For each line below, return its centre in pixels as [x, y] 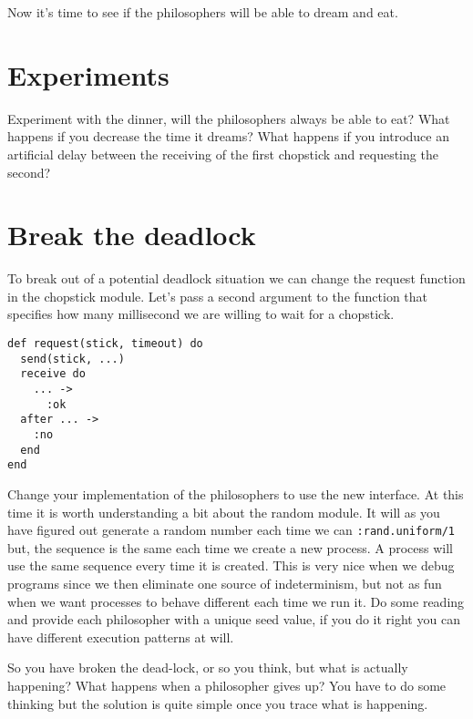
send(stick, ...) [72, 359]
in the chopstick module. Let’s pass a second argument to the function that [218, 296]
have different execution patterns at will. [121, 637]
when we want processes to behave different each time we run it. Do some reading [236, 601]
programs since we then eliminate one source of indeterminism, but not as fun [225, 583]
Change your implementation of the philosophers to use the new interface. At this [236, 493]
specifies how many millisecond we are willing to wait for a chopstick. [201, 314]
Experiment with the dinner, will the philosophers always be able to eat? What [229, 118]
